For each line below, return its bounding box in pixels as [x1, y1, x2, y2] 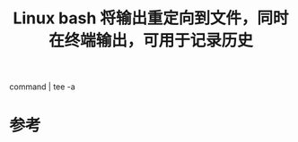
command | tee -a [9, 81, 76, 92]
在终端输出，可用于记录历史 [48, 30, 253, 51]
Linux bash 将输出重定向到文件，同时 [13, 8, 289, 29]
